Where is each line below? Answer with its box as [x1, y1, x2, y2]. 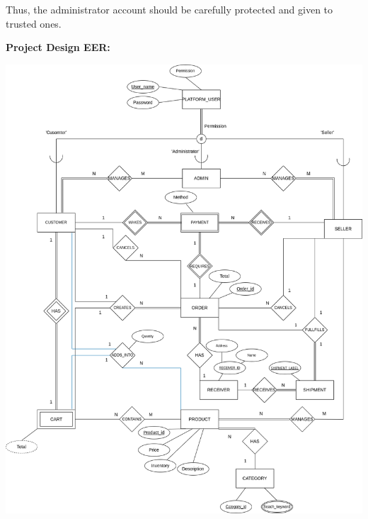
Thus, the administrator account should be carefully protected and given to [6, 2, 333, 16]
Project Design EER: [6, 40, 110, 55]
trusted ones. [6, 16, 62, 30]
